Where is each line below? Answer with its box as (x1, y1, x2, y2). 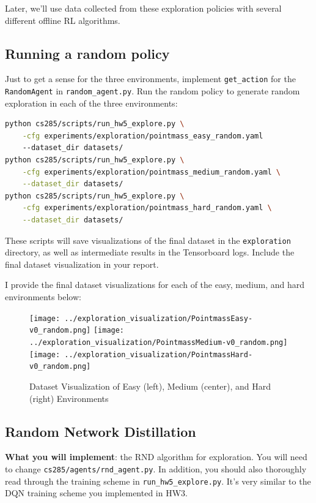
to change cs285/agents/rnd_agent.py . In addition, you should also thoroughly (5, 462, 307, 475)
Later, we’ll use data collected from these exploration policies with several (5, 2, 282, 14)
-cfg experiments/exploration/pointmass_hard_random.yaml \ (22, 203, 272, 213)
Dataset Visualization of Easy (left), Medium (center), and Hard (29, 379, 271, 392)
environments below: (5, 290, 81, 303)
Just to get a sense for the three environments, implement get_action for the (5, 72, 296, 85)
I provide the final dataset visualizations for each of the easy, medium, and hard (5, 278, 305, 291)
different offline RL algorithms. (5, 13, 120, 26)
